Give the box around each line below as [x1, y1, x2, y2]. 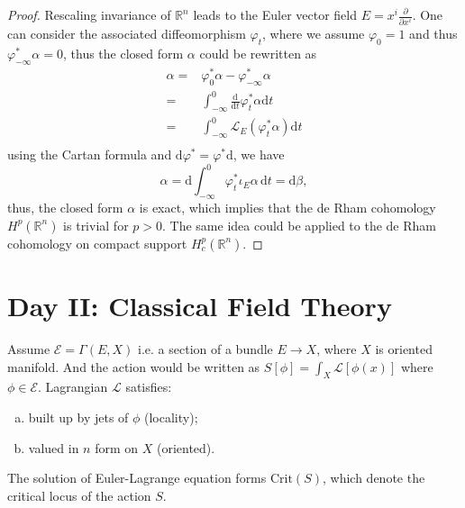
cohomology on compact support [7, 233, 187, 252]
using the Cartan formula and [7, 145, 172, 164]
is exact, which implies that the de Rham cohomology [139, 198, 436, 217]
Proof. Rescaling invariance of [7, 5, 171, 23]
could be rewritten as [199, 43, 317, 62]
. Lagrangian [38, 377, 108, 396]
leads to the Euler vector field [193, 5, 357, 23]
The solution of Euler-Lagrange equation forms [7, 468, 267, 487]
